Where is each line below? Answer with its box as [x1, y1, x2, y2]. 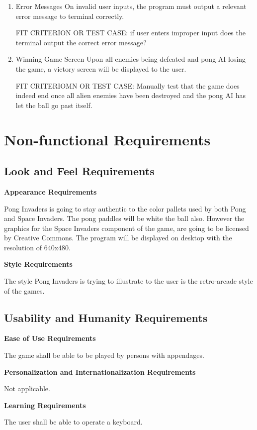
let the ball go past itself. [15, 100, 92, 110]
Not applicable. [4, 383, 50, 394]
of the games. [4, 285, 45, 296]
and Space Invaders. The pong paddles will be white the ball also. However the [4, 213, 245, 223]
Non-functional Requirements [4, 129, 211, 149]
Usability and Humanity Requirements [4, 310, 208, 325]
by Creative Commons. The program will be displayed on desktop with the [4, 232, 232, 243]
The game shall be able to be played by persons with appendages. [4, 350, 204, 360]
